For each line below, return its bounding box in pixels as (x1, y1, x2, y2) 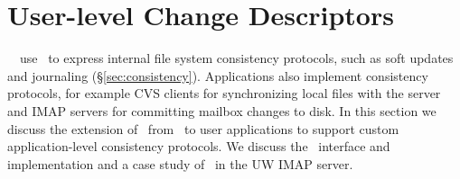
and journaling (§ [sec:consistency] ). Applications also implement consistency (7, 66, 428, 85)
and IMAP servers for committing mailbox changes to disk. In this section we (7, 101, 437, 120)
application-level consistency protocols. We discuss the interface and (7, 137, 390, 156)
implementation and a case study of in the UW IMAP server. (7, 154, 353, 173)
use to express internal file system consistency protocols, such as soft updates (19, 49, 454, 67)
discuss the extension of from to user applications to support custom (7, 119, 399, 138)
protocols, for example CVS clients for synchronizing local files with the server (7, 84, 441, 103)
